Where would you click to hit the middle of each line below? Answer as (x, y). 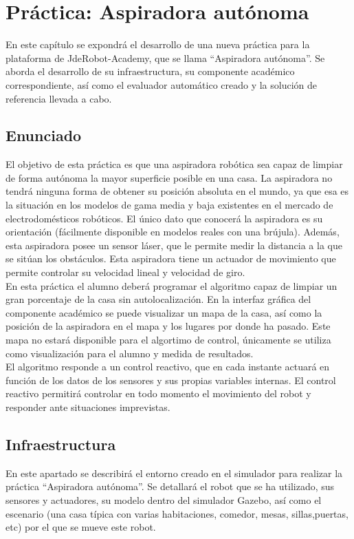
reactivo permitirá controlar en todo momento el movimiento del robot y (158, 393)
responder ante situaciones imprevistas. (88, 406)
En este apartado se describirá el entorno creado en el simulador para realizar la (174, 473)
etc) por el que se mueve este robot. (81, 527)
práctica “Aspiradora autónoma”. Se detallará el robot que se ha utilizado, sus (170, 486)
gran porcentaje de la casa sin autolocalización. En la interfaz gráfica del (158, 299)
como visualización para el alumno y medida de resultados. (130, 353)
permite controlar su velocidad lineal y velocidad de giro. (125, 272)
